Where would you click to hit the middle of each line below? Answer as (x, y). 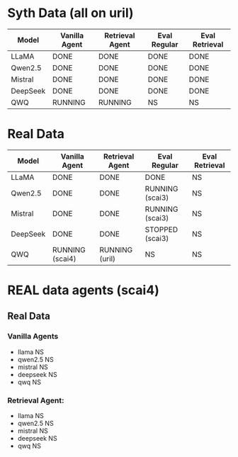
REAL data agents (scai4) (83, 290)
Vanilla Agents (33, 337)
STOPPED (161, 230)
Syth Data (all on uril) (70, 13)
